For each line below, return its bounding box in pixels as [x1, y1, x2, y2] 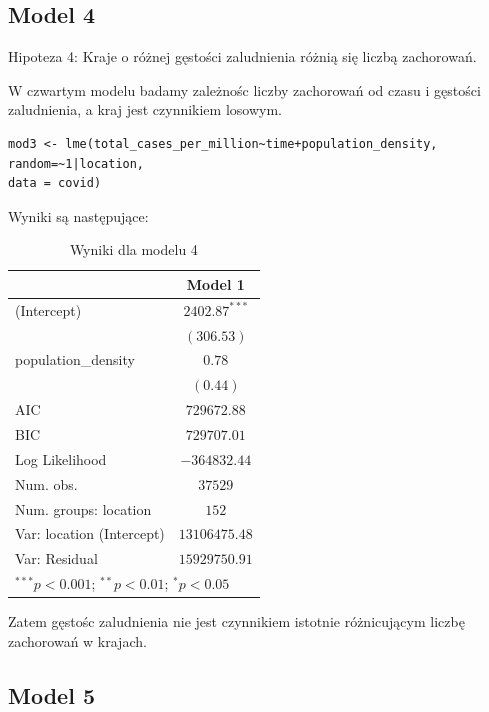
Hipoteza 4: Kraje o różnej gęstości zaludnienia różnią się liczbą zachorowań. [8, 46, 477, 67]
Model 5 [8, 679, 95, 710]
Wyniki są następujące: [8, 205, 149, 226]
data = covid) [8, 176, 102, 191]
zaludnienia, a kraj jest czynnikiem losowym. [8, 99, 282, 120]
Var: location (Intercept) [15, 523, 165, 544]
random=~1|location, [8, 156, 145, 171]
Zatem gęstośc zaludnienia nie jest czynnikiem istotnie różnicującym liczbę [8, 611, 465, 632]
